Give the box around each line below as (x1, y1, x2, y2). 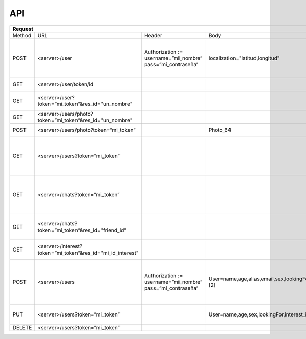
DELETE (12, 324, 32, 331)
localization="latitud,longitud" (208, 55, 280, 62)
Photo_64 (208, 126, 232, 133)
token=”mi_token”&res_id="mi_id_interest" (37, 249, 139, 256)
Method (12, 32, 32, 39)
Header (144, 32, 163, 39)
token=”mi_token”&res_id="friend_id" (37, 227, 127, 234)
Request (12, 25, 33, 32)
